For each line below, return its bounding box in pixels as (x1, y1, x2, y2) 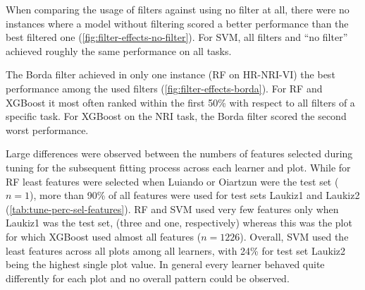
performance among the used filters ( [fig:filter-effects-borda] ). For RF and (6, 80, 323, 95)
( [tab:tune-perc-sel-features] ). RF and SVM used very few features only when (6, 201, 339, 216)
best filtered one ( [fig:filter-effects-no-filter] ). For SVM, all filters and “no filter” (6, 30, 348, 44)
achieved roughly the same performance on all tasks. (6, 43, 232, 58)
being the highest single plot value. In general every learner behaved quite (6, 257, 325, 272)
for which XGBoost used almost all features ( (6, 229, 202, 243)
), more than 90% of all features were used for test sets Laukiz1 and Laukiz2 (30, 188, 360, 203)
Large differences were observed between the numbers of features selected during (6, 146, 353, 161)
